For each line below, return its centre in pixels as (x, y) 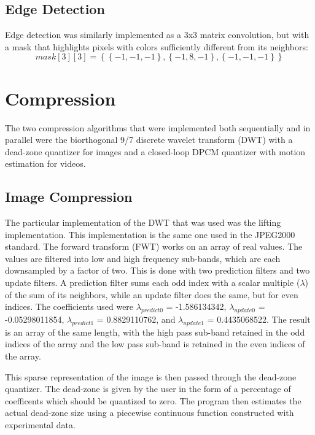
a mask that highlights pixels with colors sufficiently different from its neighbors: (157, 46)
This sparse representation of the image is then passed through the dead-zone (151, 376)
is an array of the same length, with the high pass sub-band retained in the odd (155, 332)
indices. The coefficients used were (69, 306)
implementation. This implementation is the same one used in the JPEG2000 (150, 234)
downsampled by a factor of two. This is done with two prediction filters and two (157, 270)
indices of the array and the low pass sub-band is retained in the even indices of (155, 344)
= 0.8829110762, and (136, 319)
